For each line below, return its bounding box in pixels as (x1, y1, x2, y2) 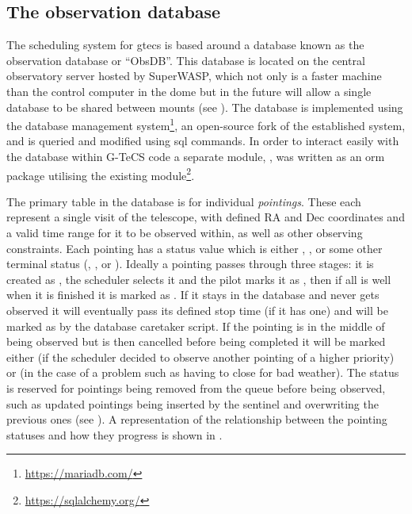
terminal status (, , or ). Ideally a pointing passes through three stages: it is (6, 255, 374, 272)
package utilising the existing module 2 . (6, 164, 195, 183)
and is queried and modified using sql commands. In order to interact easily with (6, 132, 399, 149)
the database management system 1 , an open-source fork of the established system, (6, 115, 406, 133)
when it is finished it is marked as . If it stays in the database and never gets (6, 286, 380, 303)
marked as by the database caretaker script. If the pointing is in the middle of (6, 317, 385, 334)
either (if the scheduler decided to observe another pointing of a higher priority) (6, 348, 395, 365)
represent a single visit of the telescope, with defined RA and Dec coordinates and (6, 209, 405, 225)
